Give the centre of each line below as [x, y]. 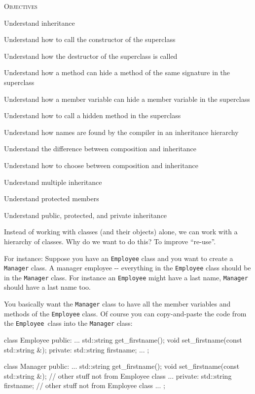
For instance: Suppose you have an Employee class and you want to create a [119, 258]
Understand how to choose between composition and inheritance [101, 165]
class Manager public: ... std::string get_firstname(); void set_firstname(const [122, 366]
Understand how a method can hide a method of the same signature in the [117, 72]
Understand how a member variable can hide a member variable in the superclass [127, 99]
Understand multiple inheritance [53, 182]
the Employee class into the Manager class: [68, 323]
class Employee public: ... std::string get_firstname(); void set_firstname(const [123, 340]
